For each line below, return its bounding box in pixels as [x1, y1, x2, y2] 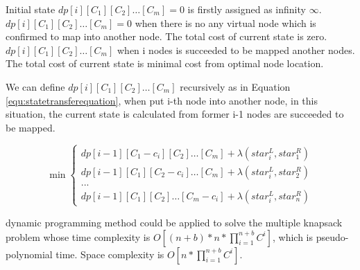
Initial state [6, 2, 55, 16]
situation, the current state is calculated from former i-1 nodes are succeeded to [6, 107, 344, 121]
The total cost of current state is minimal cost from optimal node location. [6, 56, 324, 71]
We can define [6, 79, 65, 93]
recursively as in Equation [180, 79, 291, 93]
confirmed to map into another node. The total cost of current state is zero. [6, 29, 327, 44]
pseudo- [316, 229, 349, 244]
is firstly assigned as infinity [187, 2, 306, 16]
